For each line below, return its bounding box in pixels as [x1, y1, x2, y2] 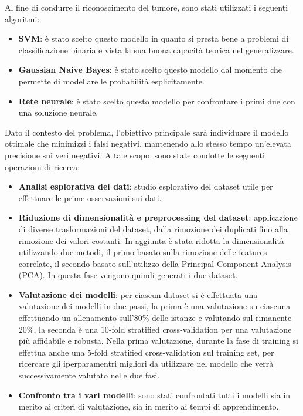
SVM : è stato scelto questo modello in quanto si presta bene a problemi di [18, 32, 289, 45]
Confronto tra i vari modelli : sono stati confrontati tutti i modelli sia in [18, 388, 291, 401]
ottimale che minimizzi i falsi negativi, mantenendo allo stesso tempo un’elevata [5, 137, 291, 150]
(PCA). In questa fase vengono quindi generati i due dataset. [18, 269, 238, 281]
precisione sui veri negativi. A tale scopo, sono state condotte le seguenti [5, 148, 265, 161]
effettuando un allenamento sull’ [18, 312, 134, 324]
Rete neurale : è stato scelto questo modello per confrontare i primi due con [18, 94, 295, 107]
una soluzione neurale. [18, 106, 98, 119]
